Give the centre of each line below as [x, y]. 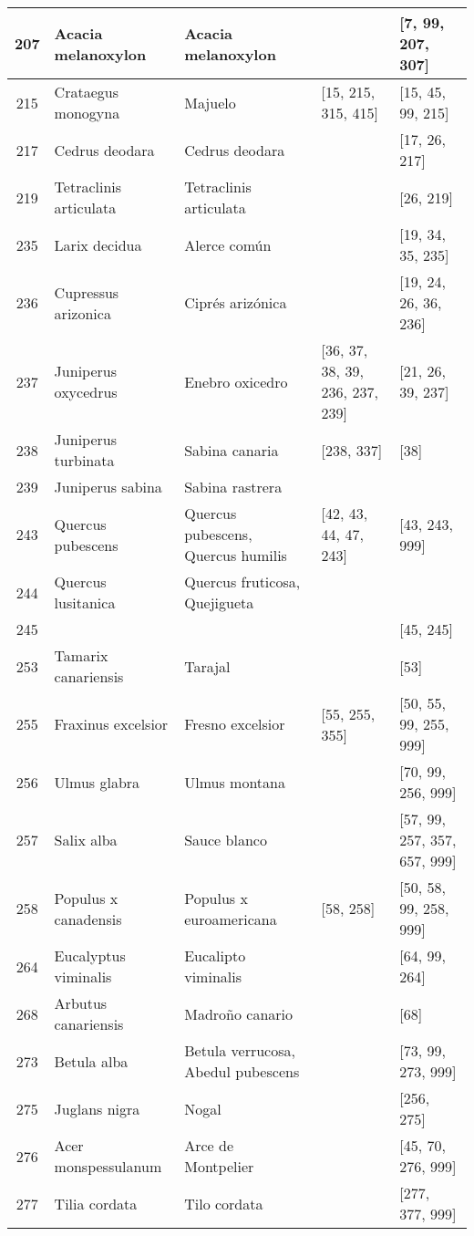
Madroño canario [239, 1013]
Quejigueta [219, 602]
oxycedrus [86, 392]
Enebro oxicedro [236, 381]
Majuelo [210, 102]
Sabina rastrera [233, 487]
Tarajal [207, 666]
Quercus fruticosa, [242, 582]
